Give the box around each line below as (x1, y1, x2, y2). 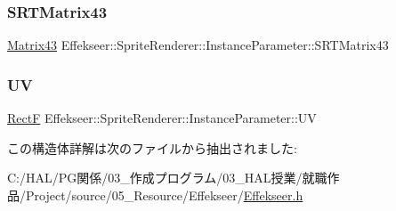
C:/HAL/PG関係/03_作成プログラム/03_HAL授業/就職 (7, 168, 327, 187)
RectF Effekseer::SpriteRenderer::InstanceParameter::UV (7, 109, 317, 127)
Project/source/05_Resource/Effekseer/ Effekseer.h (25, 185, 303, 204)
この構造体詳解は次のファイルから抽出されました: (7, 138, 297, 157)
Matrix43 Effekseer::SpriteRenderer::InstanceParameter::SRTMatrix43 (7, 36, 389, 54)
